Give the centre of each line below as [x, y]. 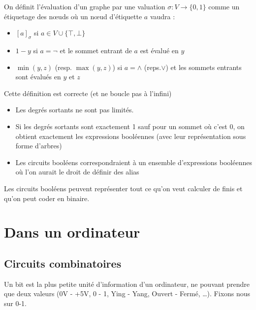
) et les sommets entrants [204, 67]
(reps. [153, 67]
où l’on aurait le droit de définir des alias [77, 172]
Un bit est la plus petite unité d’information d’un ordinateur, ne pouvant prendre [127, 284]
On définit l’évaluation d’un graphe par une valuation [85, 6]
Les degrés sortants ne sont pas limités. [75, 110]
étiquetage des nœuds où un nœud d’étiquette [73, 16]
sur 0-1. [16, 303]
